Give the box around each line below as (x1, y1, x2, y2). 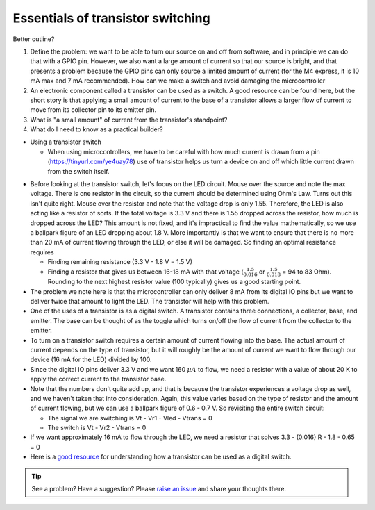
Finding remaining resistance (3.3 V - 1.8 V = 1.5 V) (47, 258, 193, 266)
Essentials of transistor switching (12, 10, 211, 26)
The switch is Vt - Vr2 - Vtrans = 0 (47, 424, 147, 432)
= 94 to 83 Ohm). (282, 268, 332, 276)
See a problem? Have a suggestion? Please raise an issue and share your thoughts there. (31, 485, 287, 493)
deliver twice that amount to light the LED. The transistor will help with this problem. (30, 297, 269, 306)
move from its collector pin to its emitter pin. (30, 106, 157, 114)
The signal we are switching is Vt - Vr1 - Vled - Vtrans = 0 (47, 413, 212, 422)
